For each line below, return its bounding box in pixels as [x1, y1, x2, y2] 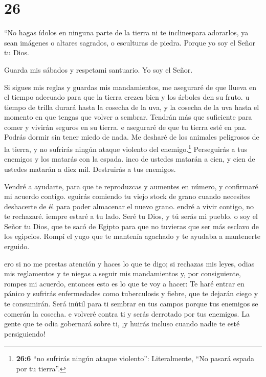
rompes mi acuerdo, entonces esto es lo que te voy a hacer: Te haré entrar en [4, 278, 245, 289]
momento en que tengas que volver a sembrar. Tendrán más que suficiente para [4, 112, 252, 122]
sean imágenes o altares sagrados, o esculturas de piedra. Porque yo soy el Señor [4, 37, 255, 48]
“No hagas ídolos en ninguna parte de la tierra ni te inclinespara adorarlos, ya [4, 27, 249, 38]
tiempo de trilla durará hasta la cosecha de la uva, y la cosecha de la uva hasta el [4, 101, 259, 112]
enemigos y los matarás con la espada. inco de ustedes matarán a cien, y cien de [4, 153, 255, 164]
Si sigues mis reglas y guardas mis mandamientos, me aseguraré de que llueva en [4, 81, 257, 92]
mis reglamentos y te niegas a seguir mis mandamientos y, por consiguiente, [4, 268, 241, 279]
